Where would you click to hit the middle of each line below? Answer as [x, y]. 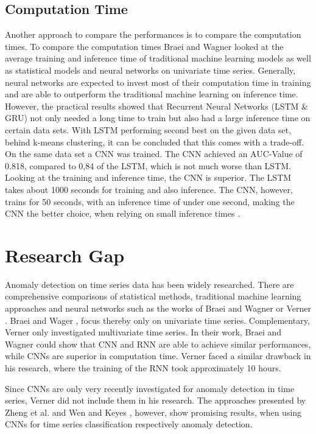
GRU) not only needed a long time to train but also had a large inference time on [158, 118]
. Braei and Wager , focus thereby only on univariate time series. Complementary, [157, 320]
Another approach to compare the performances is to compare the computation [153, 34]
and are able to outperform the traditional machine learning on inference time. [152, 94]
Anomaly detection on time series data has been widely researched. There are [149, 284]
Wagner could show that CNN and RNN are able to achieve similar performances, [158, 344]
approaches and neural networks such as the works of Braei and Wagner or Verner [158, 308]
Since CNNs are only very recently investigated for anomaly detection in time [150, 388]
